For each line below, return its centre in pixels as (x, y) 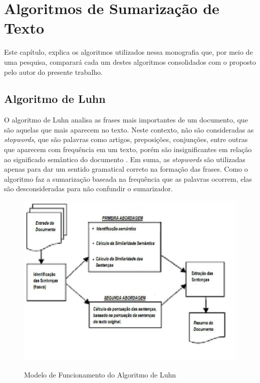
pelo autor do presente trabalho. (53, 72)
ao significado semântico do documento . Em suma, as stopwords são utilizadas (125, 159)
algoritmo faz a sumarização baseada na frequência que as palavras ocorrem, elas (128, 178)
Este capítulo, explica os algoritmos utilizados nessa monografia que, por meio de (128, 52)
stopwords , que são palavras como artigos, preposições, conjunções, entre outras (126, 139)
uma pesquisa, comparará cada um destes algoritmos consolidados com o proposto (130, 61)
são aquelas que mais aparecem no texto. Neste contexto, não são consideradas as (129, 129)
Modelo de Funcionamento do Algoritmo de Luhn (100, 374)
